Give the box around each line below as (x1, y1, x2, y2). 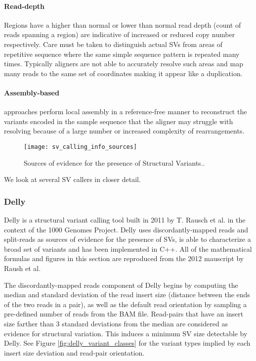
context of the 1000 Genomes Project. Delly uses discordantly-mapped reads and (4, 224, 249, 234)
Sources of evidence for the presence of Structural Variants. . (24, 157, 205, 168)
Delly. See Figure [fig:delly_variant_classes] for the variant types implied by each (4, 338, 251, 348)
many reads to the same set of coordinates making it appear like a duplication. (4, 68, 243, 78)
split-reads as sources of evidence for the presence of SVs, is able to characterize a (4, 234, 251, 244)
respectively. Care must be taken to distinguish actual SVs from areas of (4, 39, 222, 49)
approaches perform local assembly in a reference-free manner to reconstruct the (4, 106, 247, 117)
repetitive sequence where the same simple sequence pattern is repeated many (4, 48, 240, 59)
